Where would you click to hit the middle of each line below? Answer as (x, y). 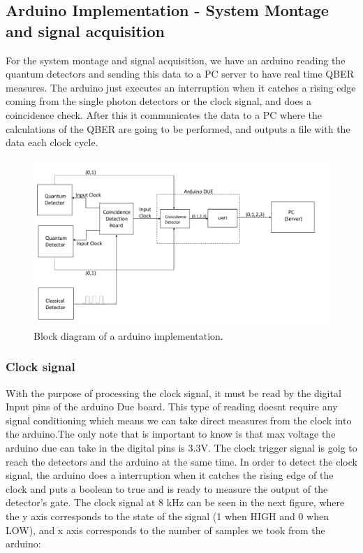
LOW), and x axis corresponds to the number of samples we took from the (165, 530)
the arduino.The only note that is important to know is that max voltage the (171, 434)
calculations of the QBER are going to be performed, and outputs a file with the (178, 128)
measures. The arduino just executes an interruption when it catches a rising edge (181, 87)
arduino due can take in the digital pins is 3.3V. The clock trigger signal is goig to (181, 448)
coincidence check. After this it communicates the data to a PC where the (164, 114)
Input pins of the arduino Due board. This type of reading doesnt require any (172, 407)
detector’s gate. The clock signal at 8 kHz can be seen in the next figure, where (175, 502)
